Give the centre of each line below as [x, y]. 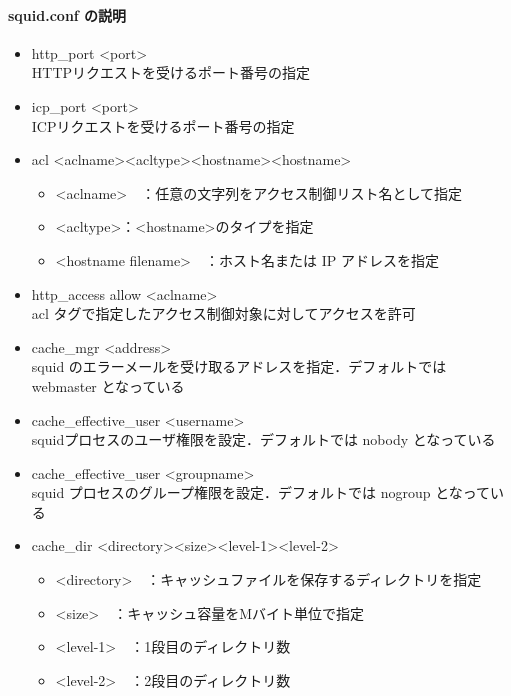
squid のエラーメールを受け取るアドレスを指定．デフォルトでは [239, 366]
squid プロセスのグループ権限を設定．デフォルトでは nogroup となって [261, 492]
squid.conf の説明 [67, 14]
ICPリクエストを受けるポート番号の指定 [163, 125]
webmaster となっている [108, 385]
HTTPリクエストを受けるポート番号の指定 [171, 72]
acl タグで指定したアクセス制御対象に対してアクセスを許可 [223, 313]
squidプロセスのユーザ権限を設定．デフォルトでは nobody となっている [263, 439]
